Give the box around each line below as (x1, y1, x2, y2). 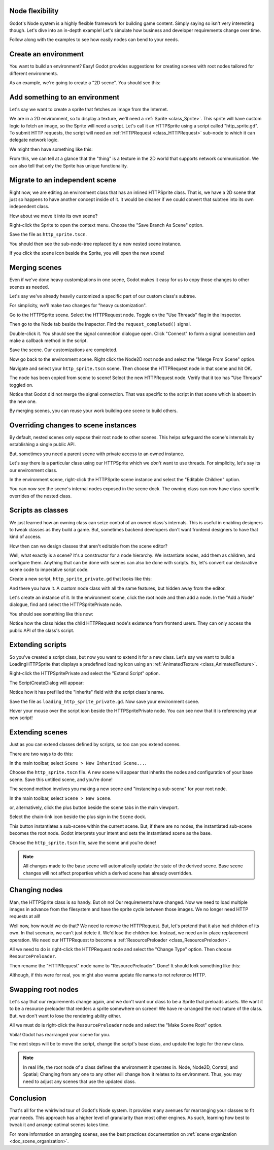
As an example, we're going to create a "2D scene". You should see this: (9, 79, 161, 86)
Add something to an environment (9, 93, 120, 102)
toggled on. (9, 382, 33, 388)
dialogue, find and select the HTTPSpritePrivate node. (9, 601, 122, 607)
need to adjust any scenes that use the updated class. (23, 1078, 136, 1085)
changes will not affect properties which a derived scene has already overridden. (23, 870, 193, 876)
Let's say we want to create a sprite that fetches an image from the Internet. (9, 106, 168, 112)
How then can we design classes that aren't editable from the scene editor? (9, 543, 167, 549)
